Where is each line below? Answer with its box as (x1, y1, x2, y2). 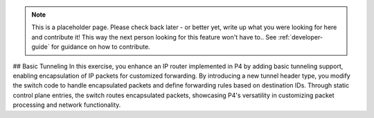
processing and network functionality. (12, 101, 121, 109)
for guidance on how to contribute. (51, 42, 150, 51)
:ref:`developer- (278, 33, 323, 41)
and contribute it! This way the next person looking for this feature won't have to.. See (31, 33, 277, 41)
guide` (31, 42, 50, 51)
